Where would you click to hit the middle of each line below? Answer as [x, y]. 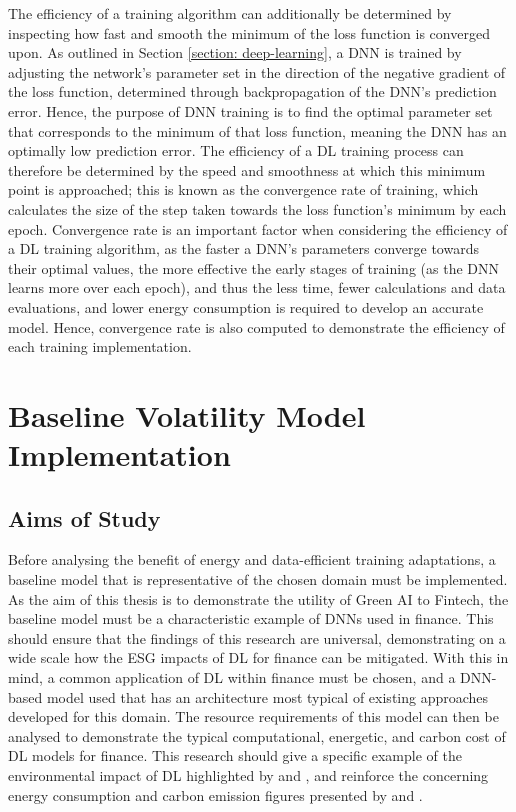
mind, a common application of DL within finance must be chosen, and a [232, 677]
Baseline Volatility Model [187, 414]
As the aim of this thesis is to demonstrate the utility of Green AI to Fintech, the [258, 598]
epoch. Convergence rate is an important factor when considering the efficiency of [258, 228]
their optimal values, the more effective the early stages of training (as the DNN [253, 267]
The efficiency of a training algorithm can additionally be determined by [230, 13]
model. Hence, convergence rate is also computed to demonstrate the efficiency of [256, 326]
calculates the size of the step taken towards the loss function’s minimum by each [257, 208]
